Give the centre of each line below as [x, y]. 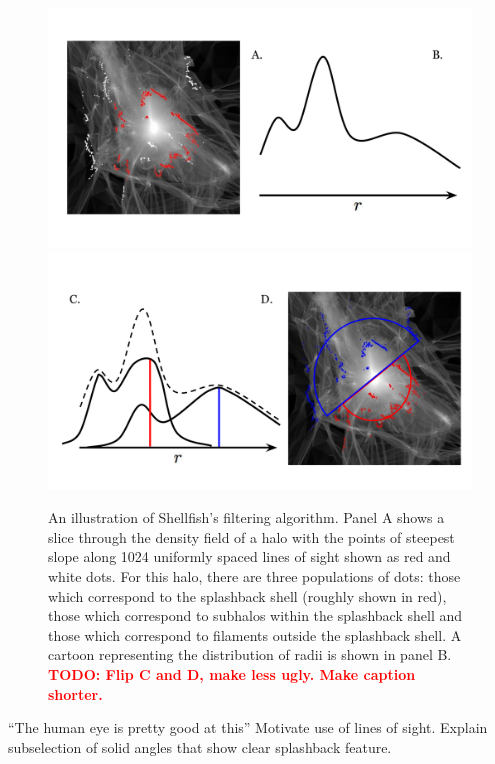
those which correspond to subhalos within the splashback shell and [255, 615]
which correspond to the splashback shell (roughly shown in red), [247, 595]
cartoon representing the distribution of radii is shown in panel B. [250, 654]
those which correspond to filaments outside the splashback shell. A [255, 634]
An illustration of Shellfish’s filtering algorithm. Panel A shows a [246, 517]
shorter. [75, 693]
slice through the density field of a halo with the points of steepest [251, 536]
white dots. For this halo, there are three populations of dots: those [254, 575]
